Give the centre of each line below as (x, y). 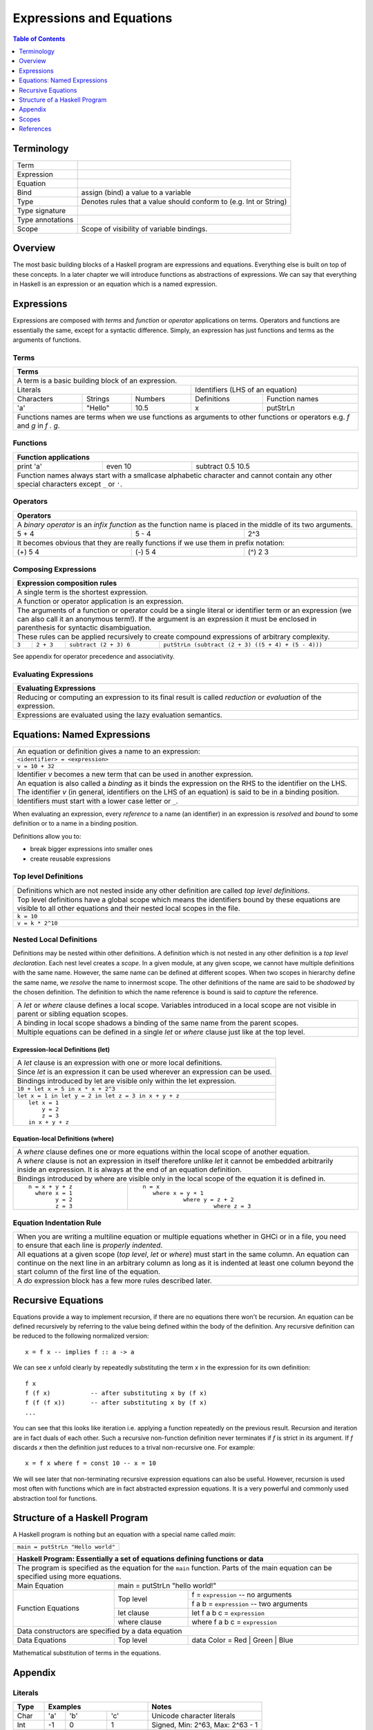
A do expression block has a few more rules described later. (114, 1281)
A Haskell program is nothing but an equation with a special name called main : (124, 1535)
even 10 (119, 466)
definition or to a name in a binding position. (75, 823)
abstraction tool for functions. (55, 1498)
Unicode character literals (193, 1715)
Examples (65, 1706)
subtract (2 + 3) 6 (100, 645)
